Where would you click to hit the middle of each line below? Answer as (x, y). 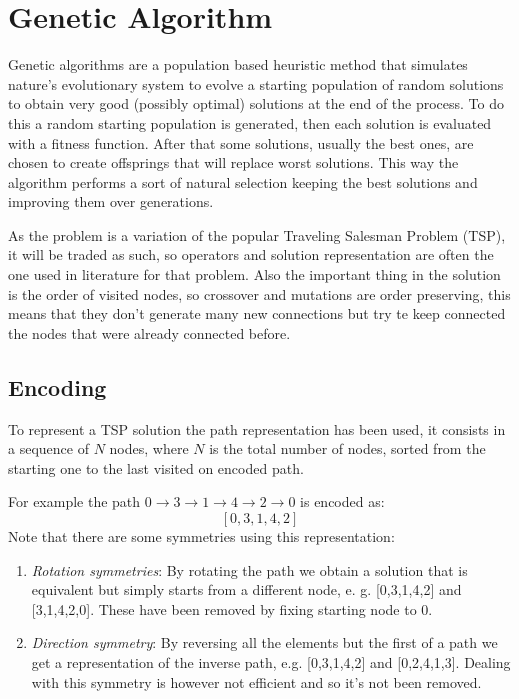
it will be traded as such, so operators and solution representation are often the (251, 254)
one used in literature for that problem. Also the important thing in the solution (254, 274)
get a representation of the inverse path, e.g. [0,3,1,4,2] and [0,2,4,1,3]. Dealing (271, 661)
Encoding (57, 386)
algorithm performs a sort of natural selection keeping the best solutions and (243, 181)
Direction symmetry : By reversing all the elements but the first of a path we (264, 642)
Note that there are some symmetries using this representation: (201, 536)
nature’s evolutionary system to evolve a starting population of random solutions (256, 83)
